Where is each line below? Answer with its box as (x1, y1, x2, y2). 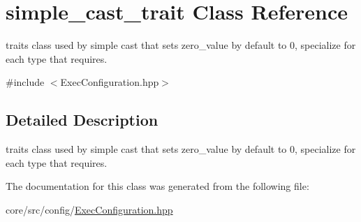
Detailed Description (6, 109, 159, 131)
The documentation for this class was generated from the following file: (6, 179, 309, 193)
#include (6, 75, 45, 89)
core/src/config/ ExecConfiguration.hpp (6, 202, 173, 216)
